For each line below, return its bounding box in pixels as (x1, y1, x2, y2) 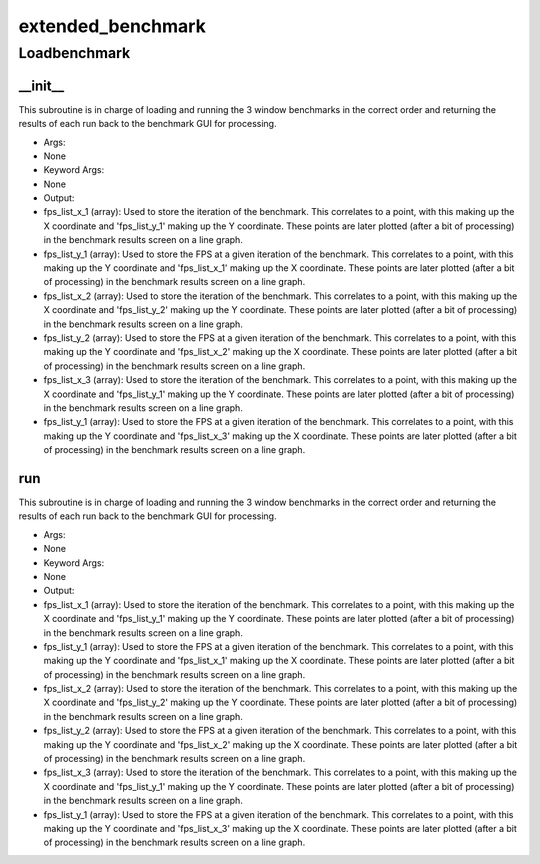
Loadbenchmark (18, 44, 131, 62)
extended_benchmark (18, 15, 207, 37)
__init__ (18, 77, 65, 94)
